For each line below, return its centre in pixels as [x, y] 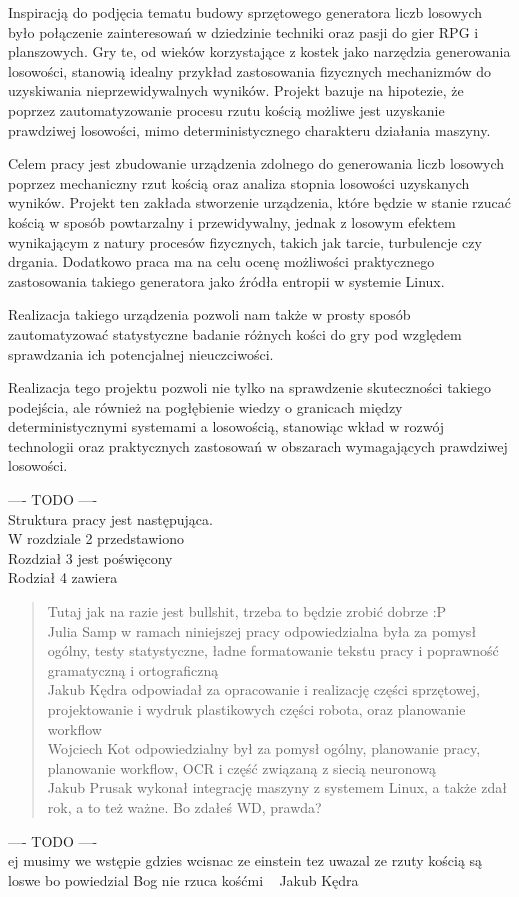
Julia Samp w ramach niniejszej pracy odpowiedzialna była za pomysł [262, 630]
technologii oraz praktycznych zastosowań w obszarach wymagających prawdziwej [258, 445]
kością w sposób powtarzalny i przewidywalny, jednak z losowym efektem [232, 221]
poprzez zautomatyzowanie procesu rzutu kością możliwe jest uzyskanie [226, 109]
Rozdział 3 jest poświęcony [90, 557]
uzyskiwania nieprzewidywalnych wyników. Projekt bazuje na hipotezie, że [236, 90]
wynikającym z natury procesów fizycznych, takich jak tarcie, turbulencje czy [245, 241]
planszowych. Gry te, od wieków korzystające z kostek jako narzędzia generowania [259, 51]
